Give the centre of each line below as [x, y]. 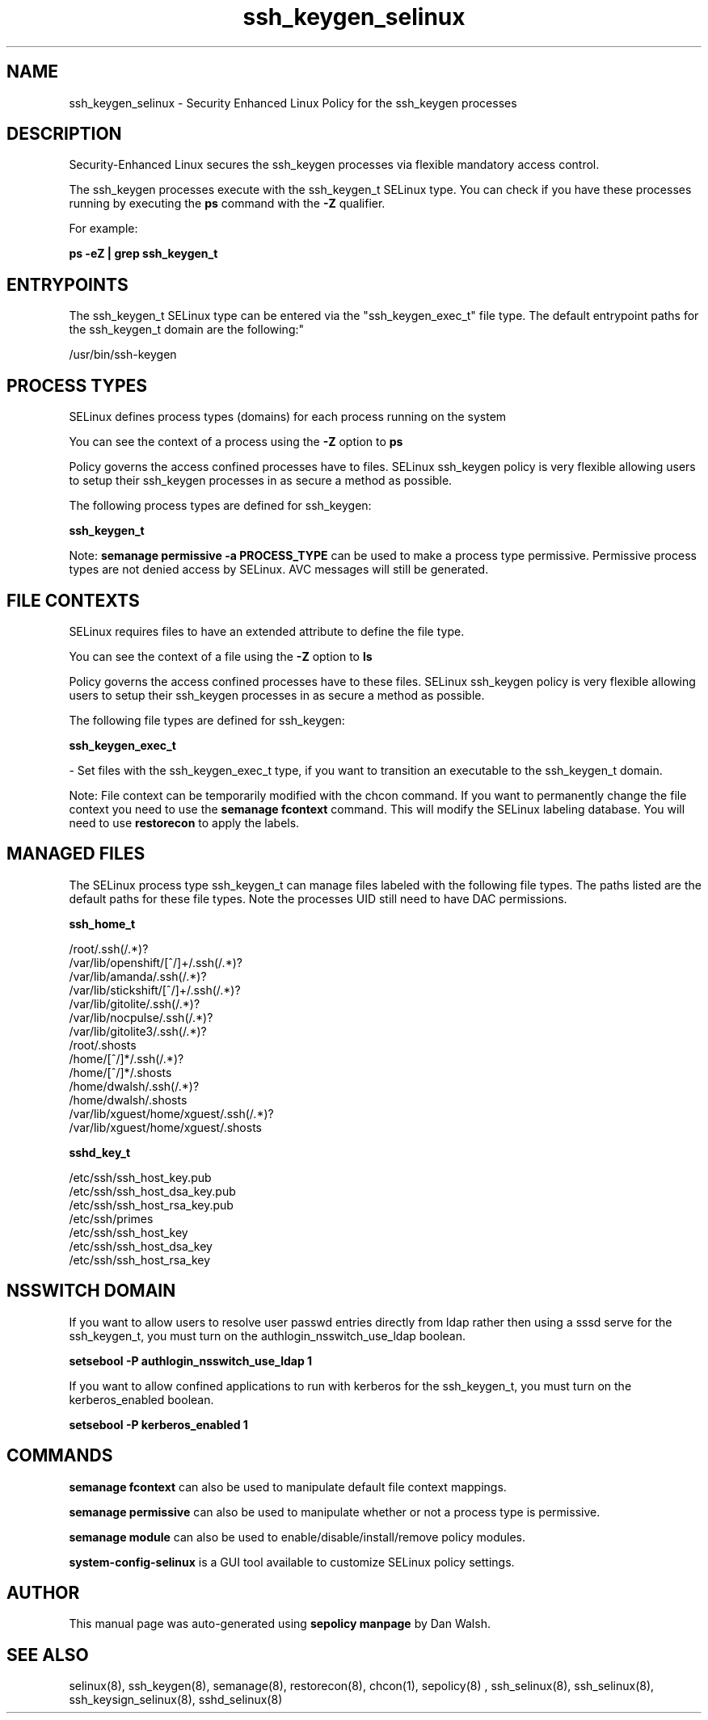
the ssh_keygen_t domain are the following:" [187, 330]
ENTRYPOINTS [67, 284]
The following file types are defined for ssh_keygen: [207, 720]
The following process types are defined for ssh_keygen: [220, 506]
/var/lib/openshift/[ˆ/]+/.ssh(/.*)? [156, 962]
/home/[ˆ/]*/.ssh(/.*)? [126, 1058]
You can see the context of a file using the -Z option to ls [221, 656]
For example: [103, 229]
